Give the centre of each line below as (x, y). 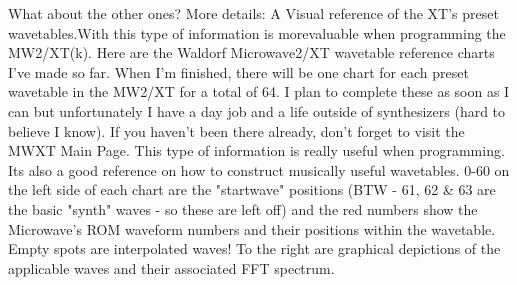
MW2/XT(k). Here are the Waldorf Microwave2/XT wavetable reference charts (251, 52)
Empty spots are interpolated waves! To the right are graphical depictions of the (254, 248)
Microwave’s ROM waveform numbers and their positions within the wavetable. (252, 228)
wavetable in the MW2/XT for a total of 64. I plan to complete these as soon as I (259, 91)
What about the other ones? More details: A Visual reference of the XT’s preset (253, 13)
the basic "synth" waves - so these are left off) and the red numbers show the (243, 208)
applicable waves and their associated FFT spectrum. (171, 267)
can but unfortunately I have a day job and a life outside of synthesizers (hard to (257, 110)
